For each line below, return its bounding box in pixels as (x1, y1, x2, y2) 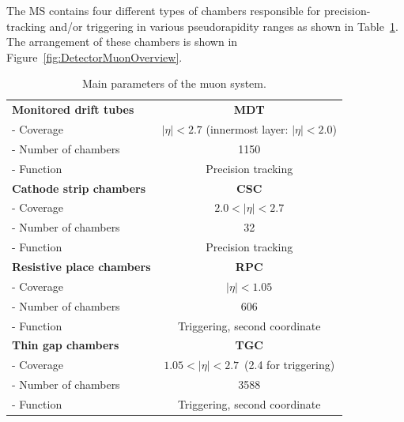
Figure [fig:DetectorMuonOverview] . (6, 48, 183, 65)
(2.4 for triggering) (244, 356, 335, 373)
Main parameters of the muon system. (82, 75, 266, 92)
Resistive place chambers (12, 258, 151, 274)
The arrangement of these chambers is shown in (6, 33, 238, 50)
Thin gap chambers (12, 337, 119, 353)
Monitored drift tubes (12, 101, 134, 118)
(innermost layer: (206, 121, 289, 138)
